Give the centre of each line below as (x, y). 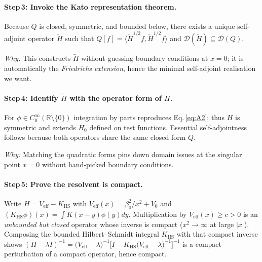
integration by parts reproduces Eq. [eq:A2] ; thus (149, 117)
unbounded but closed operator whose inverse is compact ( (93, 224)
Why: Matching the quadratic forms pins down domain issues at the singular (123, 154)
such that (80, 38)
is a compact (202, 244)
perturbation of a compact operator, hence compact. (85, 254)
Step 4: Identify (31, 98)
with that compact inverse (217, 234)
